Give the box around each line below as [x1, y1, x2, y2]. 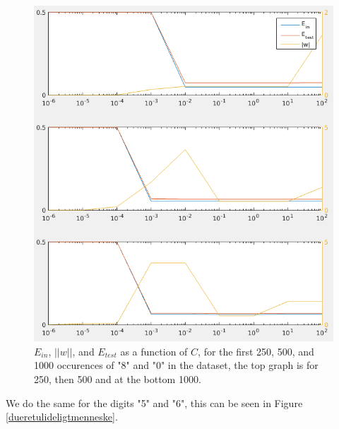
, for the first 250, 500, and [198, 343, 314, 358]
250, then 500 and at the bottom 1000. [34, 371, 201, 386]
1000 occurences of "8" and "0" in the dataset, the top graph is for [34, 358, 319, 372]
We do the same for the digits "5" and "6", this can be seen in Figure [6, 395, 303, 410]
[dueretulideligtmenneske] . [6, 409, 118, 424]
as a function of [120, 343, 188, 358]
